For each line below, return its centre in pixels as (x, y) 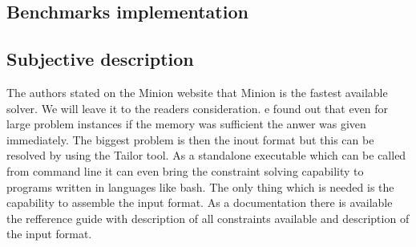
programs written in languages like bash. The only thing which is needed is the (200, 186)
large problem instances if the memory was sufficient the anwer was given (186, 124)
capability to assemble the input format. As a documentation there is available (200, 202)
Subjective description (100, 59)
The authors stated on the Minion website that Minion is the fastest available (197, 92)
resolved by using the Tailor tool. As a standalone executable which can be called (206, 155)
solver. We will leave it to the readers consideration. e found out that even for (198, 108)
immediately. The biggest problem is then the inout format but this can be (190, 139)
